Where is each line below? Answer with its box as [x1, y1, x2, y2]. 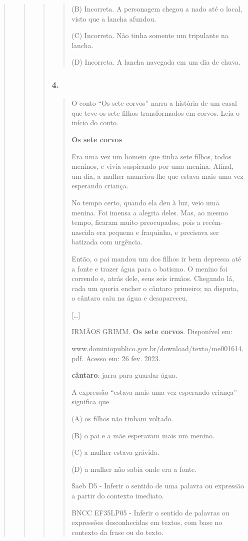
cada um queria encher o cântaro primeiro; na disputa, [71, 283, 238, 293]
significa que [71, 396, 109, 407]
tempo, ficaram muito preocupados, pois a [71, 217, 200, 227]
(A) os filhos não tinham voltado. [71, 413, 173, 424]
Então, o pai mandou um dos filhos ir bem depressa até [71, 253, 241, 263]
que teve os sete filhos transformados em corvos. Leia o [71, 107, 240, 118]
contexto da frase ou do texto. [71, 526, 163, 537]
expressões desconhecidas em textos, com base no [71, 517, 222, 527]
